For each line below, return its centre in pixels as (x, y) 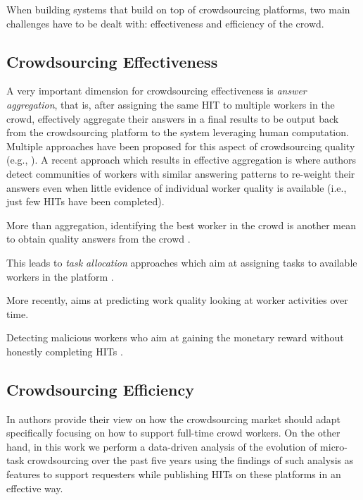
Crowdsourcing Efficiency (101, 389)
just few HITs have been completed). (85, 201)
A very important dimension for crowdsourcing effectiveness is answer (157, 91)
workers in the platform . (60, 276)
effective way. (35, 488)
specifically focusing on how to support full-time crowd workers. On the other (173, 433)
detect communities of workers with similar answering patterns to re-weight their (181, 173)
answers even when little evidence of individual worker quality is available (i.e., (177, 187)
